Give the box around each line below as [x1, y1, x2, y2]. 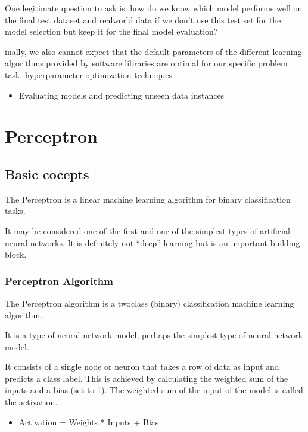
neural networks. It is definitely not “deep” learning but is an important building [5, 236, 300, 249]
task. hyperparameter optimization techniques [5, 68, 173, 81]
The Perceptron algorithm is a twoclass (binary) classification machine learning [5, 296, 294, 309]
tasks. [5, 204, 26, 217]
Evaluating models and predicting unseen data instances [18, 88, 225, 101]
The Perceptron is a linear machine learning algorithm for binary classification [5, 192, 291, 205]
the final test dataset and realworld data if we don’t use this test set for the [5, 13, 281, 26]
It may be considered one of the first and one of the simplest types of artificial [5, 224, 290, 237]
